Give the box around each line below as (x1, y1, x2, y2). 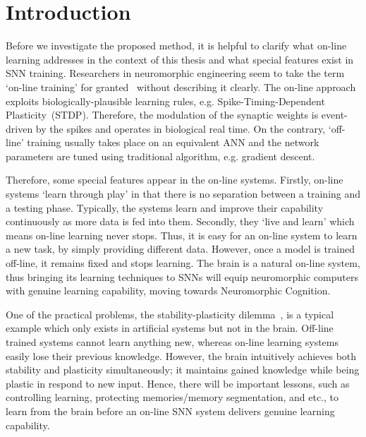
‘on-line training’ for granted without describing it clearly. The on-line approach (6, 79, 356, 94)
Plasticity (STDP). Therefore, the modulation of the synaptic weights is (6, 107, 319, 122)
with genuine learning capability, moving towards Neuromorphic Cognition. (6, 283, 331, 298)
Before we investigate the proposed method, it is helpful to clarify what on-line (6, 38, 347, 53)
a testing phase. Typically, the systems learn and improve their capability (6, 200, 324, 215)
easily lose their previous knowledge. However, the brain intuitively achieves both (6, 348, 357, 363)
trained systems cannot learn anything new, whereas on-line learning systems (6, 335, 339, 349)
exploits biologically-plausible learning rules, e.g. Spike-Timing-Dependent (6, 93, 325, 108)
